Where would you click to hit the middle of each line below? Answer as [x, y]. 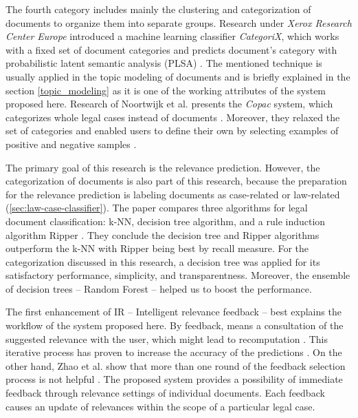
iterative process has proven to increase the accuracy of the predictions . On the [174, 352]
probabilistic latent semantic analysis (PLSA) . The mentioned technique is [164, 63]
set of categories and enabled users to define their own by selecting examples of [172, 130]
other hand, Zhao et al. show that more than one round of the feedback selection [176, 365]
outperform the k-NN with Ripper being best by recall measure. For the [157, 248]
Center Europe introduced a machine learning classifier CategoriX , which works [172, 36]
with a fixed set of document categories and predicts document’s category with [171, 49]
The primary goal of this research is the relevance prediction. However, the [163, 167]
